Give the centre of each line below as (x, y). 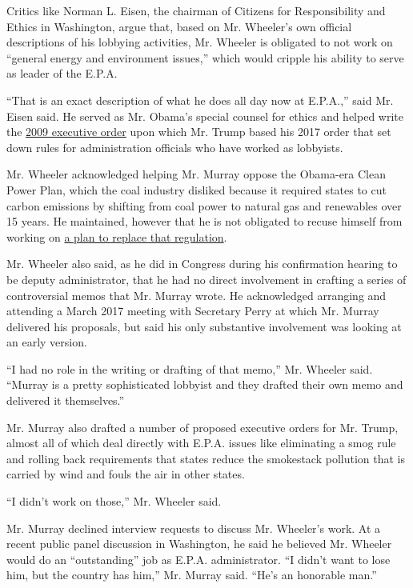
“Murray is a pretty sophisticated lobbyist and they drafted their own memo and (205, 384)
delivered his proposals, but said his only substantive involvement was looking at (204, 326)
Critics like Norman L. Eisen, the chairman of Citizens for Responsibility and (196, 10)
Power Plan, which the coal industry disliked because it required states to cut (196, 189)
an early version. (47, 342)
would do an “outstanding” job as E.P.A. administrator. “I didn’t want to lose (198, 559)
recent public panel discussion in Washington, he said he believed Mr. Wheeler (199, 544)
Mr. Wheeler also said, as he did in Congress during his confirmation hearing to (202, 264)
